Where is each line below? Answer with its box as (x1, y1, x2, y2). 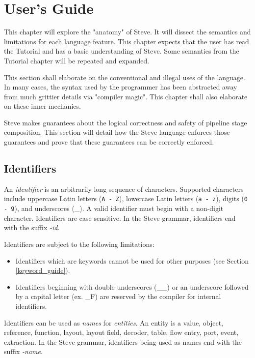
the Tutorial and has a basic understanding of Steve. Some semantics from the (4, 46, 239, 56)
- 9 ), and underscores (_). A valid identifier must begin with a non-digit (4, 203, 224, 213)
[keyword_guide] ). (15, 265, 70, 275)
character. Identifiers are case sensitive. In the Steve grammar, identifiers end (4, 212, 236, 223)
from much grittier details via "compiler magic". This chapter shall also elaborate (4, 91, 248, 101)
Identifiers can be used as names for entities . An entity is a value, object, (4, 317, 224, 328)
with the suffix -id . (4, 222, 60, 233)
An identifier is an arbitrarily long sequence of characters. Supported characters (4, 183, 244, 194)
